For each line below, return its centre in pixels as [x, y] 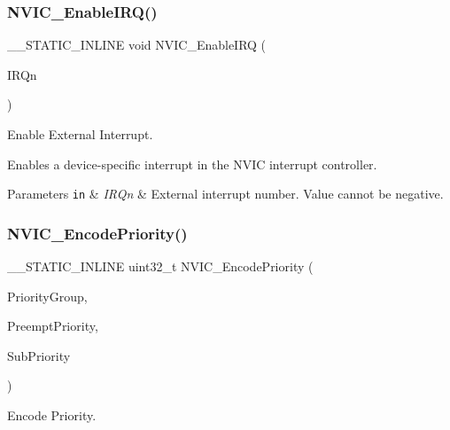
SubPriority [39, 355]
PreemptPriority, [53, 326]
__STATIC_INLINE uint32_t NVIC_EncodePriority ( [160, 266]
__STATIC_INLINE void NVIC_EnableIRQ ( [137, 45]
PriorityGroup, [47, 296]
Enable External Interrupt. [80, 134]
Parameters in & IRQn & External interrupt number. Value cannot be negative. [225, 194]
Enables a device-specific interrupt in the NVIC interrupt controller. [192, 164]
